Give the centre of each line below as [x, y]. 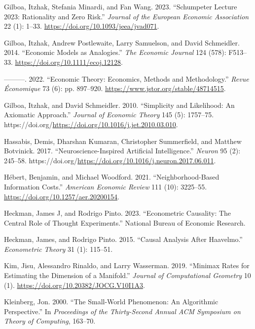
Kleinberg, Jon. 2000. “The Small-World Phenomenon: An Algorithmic [111, 302]
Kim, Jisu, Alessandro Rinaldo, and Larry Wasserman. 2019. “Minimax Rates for [127, 265]
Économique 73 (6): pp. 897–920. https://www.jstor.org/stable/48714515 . [115, 88]
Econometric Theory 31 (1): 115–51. [58, 249]
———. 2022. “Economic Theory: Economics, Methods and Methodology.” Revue [127, 78]
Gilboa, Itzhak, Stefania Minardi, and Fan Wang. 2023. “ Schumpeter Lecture [121, 6]
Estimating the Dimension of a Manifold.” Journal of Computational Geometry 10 [127, 275]
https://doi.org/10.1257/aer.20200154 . [62, 196]
